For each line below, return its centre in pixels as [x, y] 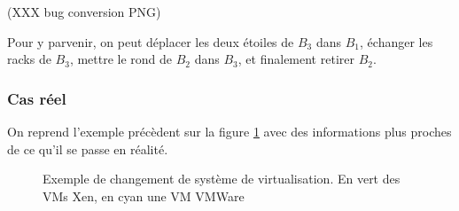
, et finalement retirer [296, 59]
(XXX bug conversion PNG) [84, 12]
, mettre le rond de [121, 59]
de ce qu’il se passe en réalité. [88, 148]
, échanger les [397, 41]
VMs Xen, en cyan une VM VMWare [144, 195]
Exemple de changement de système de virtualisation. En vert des [222, 179]
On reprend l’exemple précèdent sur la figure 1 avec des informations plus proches [229, 131]
